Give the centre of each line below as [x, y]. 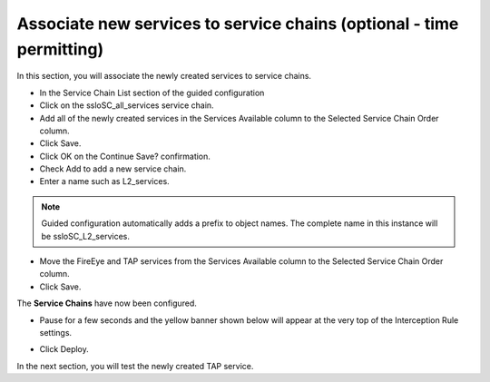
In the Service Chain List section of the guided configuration [152, 93]
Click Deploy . [64, 349]
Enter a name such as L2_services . [104, 181]
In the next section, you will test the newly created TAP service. [135, 366]
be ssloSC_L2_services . [86, 236]
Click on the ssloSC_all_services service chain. [127, 105]
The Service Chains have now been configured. [107, 303]
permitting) [60, 49]
